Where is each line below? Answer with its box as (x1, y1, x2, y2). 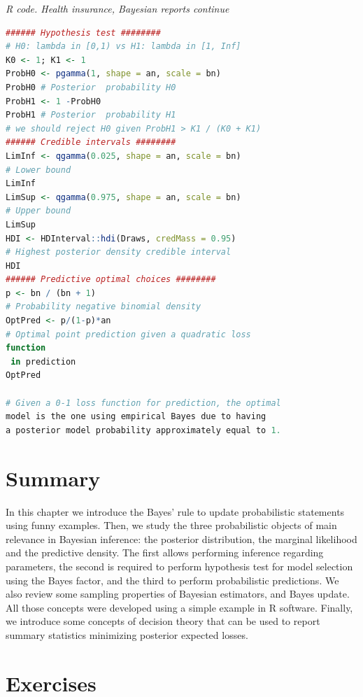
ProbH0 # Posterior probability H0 (6, 82, 176, 92)
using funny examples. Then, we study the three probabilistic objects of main (6, 518, 337, 533)
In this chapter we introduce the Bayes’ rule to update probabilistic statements (6, 504, 345, 519)
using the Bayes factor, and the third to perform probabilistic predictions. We (6, 572, 339, 587)
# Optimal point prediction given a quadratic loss (6, 329, 251, 339)
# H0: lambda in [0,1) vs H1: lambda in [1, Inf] (6, 41, 241, 52)
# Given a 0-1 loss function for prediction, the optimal (6, 397, 281, 408)
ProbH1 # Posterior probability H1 (6, 110, 176, 120)
